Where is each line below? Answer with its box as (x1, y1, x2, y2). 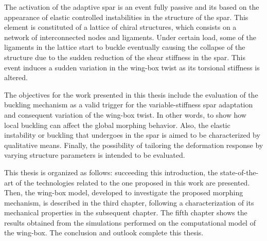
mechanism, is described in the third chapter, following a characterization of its (4, 197, 254, 208)
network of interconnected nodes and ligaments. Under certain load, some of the (4, 31, 256, 42)
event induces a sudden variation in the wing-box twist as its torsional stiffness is (4, 62, 260, 72)
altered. (4, 72, 28, 83)
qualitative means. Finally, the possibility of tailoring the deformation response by (4, 139, 263, 150)
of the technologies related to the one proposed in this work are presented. (15, 177, 250, 188)
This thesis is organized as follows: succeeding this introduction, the (4, 166, 218, 177)
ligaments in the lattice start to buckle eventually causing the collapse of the (4, 42, 245, 52)
